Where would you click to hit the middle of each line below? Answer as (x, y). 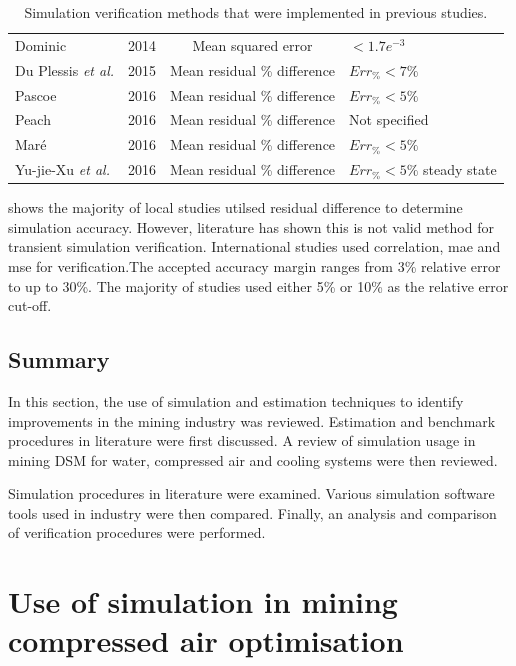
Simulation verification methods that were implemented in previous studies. (256, 12)
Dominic (41, 44)
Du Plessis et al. (65, 69)
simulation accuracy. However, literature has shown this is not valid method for (251, 226)
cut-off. (30, 305)
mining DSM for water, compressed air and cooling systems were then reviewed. (253, 459)
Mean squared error (252, 44)
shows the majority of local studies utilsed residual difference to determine (235, 207)
